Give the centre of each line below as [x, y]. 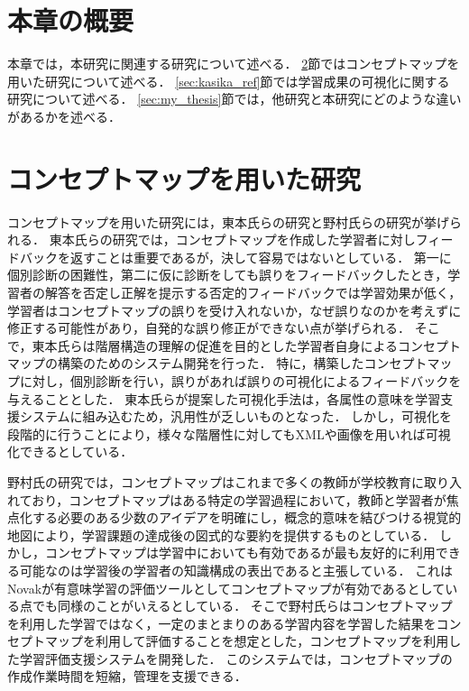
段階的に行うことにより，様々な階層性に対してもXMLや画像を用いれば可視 [229, 433]
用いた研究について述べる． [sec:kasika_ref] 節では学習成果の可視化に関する [229, 81]
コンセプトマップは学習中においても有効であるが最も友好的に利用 [240, 553]
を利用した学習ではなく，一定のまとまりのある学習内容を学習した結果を [222, 623]
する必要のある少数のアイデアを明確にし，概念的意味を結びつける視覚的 [247, 517]
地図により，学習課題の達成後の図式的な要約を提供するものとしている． [221, 534]
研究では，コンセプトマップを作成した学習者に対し [264, 240]
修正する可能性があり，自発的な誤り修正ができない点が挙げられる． [209, 328]
